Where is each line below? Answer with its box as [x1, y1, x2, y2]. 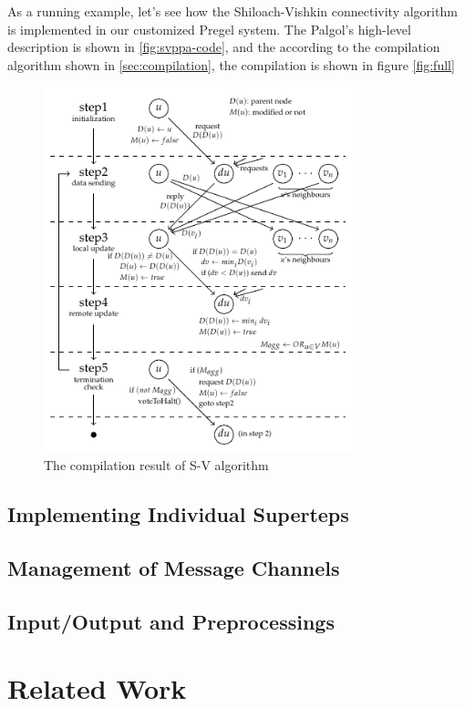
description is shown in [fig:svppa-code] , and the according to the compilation [7, 37, 440, 56]
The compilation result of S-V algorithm [44, 456, 269, 475]
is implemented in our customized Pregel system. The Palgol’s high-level [7, 19, 411, 38]
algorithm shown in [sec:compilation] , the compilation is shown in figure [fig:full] [7, 55, 455, 74]
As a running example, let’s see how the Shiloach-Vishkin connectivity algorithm [7, 2, 458, 20]
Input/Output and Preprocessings [7, 607, 335, 635]
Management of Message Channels [7, 554, 340, 582]
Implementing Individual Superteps [7, 500, 349, 528]
